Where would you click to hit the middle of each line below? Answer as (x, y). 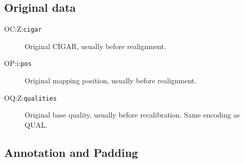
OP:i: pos (18, 63)
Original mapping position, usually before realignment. (111, 80)
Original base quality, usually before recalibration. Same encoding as (132, 115)
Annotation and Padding (71, 152)
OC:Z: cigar (23, 29)
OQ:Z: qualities (30, 97)
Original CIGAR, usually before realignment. (95, 46)
